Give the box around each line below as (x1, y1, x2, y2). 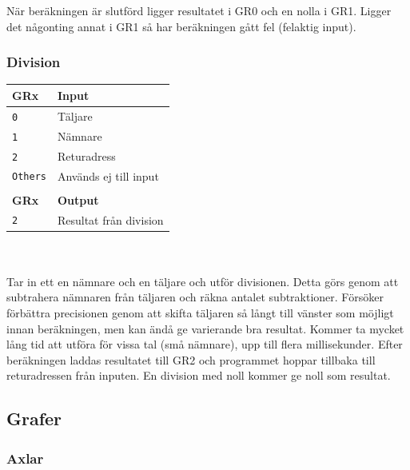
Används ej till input (57, 167, 159, 184)
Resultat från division (57, 211, 164, 228)
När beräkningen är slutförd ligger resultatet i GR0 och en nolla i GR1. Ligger (6, 2, 392, 18)
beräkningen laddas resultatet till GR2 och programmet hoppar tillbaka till (6, 351, 376, 368)
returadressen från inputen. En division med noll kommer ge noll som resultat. (6, 367, 391, 384)
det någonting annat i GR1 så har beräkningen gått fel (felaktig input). (6, 18, 356, 34)
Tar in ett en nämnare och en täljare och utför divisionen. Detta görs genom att (6, 273, 399, 289)
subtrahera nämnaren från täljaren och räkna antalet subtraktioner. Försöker (6, 289, 384, 305)
